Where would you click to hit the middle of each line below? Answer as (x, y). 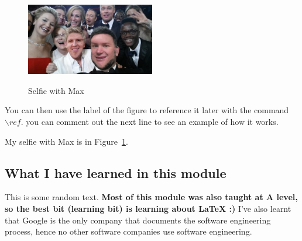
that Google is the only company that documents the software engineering (138, 220)
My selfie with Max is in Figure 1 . (66, 141)
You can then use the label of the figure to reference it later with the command (147, 110)
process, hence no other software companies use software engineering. (128, 231)
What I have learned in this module (116, 172)
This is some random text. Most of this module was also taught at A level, (151, 197)
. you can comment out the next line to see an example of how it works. (150, 122)
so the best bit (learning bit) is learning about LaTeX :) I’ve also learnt (148, 209)
